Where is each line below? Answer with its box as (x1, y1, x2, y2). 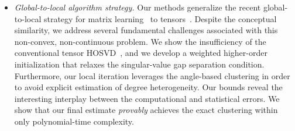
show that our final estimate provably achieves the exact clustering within (14, 104, 278, 116)
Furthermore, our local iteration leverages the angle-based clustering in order (14, 69, 290, 82)
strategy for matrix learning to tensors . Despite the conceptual (43, 12, 277, 24)
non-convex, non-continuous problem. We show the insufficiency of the (14, 35, 266, 47)
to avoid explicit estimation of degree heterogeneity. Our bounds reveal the (14, 81, 283, 93)
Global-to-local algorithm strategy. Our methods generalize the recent (14, 1, 261, 13)
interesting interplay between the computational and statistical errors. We (14, 92, 280, 104)
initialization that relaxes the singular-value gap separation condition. (14, 58, 265, 70)
